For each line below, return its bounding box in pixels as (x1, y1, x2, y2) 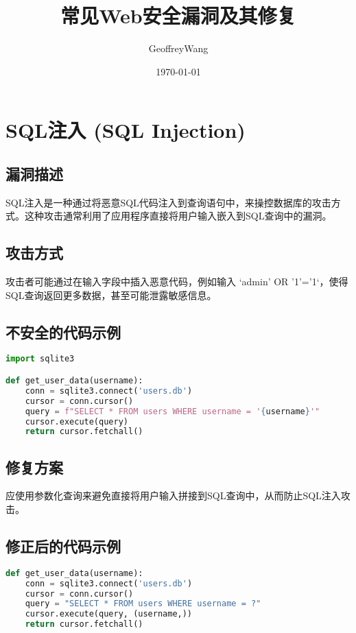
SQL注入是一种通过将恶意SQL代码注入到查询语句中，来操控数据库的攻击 (5, 195, 331, 209)
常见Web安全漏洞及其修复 (60, 1, 296, 29)
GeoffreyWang (148, 41, 209, 56)
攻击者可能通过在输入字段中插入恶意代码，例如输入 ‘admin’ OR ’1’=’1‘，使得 (5, 274, 348, 289)
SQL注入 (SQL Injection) (5, 116, 246, 144)
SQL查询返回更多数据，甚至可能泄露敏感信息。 (5, 287, 217, 302)
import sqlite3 (5, 354, 75, 364)
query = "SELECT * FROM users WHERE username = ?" (25, 599, 261, 609)
